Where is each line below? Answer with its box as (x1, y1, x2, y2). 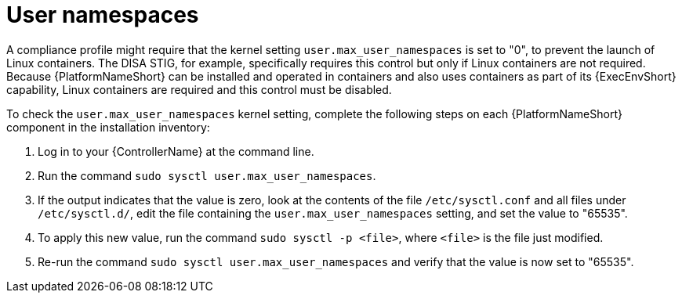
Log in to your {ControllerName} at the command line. (38, 144, 314, 158)
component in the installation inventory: (6, 120, 210, 134)
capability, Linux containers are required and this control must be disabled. (6, 82, 392, 96)
